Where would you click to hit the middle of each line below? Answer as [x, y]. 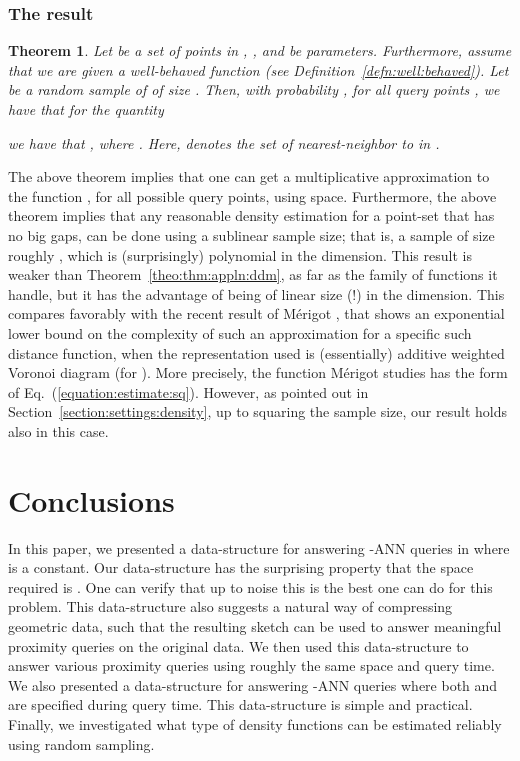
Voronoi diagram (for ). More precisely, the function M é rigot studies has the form [258, 372]
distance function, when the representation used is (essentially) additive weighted [256, 352]
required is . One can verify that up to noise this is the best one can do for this [250, 586]
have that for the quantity [86, 109]
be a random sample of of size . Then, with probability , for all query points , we [254, 89]
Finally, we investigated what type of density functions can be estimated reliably [255, 723]
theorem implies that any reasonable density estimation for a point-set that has [251, 215]
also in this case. [58, 430]
